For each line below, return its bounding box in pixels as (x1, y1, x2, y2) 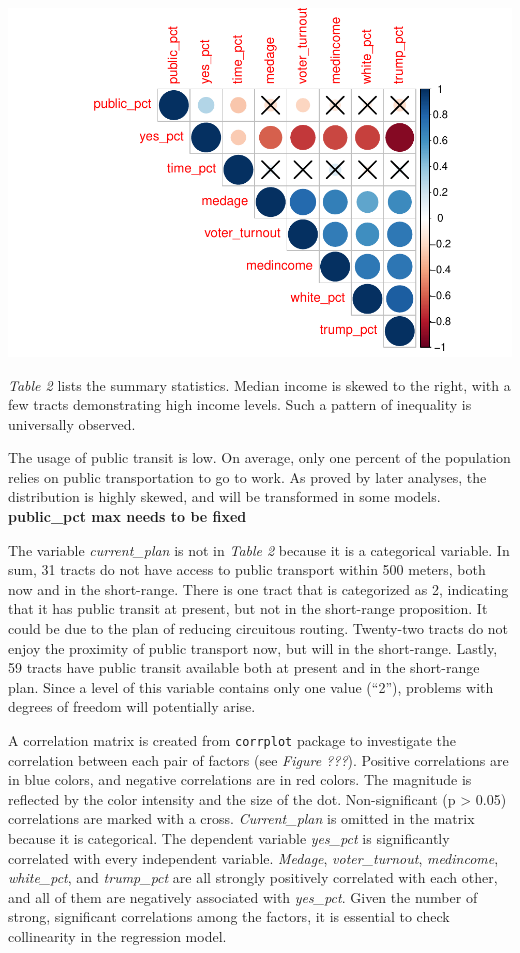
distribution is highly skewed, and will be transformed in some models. (8, 486, 441, 507)
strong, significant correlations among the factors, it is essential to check (8, 906, 450, 927)
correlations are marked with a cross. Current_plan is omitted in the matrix (8, 808, 475, 829)
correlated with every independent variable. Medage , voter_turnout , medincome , (8, 847, 499, 868)
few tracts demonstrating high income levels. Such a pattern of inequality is (8, 394, 472, 415)
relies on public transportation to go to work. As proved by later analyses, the (8, 466, 487, 487)
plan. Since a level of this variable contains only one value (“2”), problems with (8, 676, 494, 697)
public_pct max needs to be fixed (8, 506, 247, 527)
